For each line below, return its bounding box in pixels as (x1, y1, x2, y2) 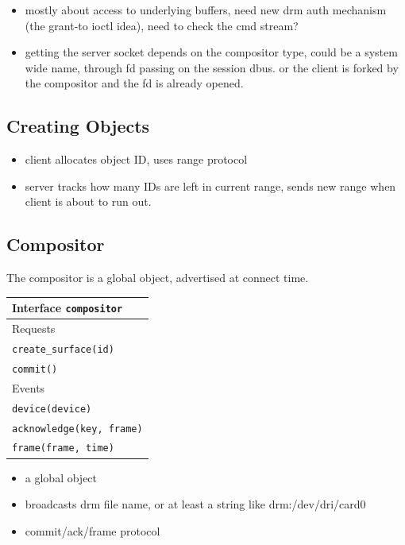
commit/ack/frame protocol (25, 522, 160, 539)
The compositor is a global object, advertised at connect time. (6, 269, 309, 286)
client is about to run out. (25, 193, 152, 210)
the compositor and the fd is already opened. (25, 75, 244, 91)
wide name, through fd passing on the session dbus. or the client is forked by (25, 59, 399, 75)
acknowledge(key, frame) (12, 423, 143, 435)
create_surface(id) (12, 344, 114, 355)
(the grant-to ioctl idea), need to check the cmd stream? (25, 17, 299, 33)
